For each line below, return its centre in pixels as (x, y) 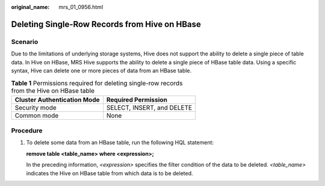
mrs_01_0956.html (81, 7)
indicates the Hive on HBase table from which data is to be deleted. (110, 173)
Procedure (27, 131)
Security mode (36, 107)
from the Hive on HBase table (53, 90)
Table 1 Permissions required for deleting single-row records (97, 83)
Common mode (37, 116)
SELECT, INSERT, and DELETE (149, 107)
